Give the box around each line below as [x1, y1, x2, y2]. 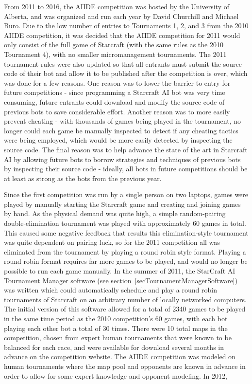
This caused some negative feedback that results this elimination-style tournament [4, 227, 249, 238]
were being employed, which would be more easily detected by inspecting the [4, 135, 233, 145]
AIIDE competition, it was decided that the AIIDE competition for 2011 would [4, 30, 240, 40]
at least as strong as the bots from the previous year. [4, 173, 162, 183]
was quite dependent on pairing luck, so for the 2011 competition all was [4, 237, 220, 247]
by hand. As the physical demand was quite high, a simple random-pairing [4, 208, 226, 219]
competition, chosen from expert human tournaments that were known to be [4, 332, 232, 343]
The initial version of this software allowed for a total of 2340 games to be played [4, 304, 246, 314]
